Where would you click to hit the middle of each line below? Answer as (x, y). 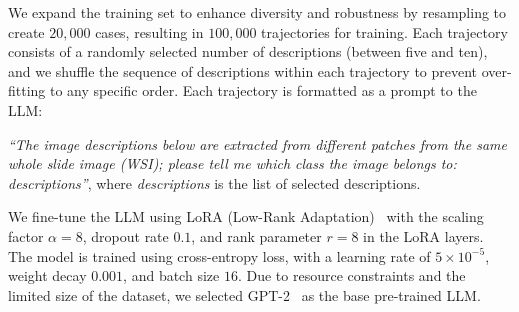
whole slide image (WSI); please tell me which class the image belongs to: (232, 163)
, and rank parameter (256, 235)
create (26, 31)
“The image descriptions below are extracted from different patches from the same (257, 143)
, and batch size (171, 275)
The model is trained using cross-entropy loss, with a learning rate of (219, 255)
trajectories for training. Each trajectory (384, 31)
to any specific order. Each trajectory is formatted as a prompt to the (263, 90)
